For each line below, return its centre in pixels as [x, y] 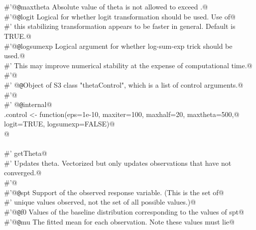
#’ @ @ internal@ [28, 104]
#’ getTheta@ [26, 153]
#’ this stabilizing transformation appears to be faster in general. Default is [120, 26]
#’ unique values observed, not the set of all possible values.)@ [100, 202]
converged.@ [23, 172]
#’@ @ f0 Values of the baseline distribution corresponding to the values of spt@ [124, 211]
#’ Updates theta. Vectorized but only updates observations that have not [118, 163]
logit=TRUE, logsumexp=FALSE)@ [60, 124]
